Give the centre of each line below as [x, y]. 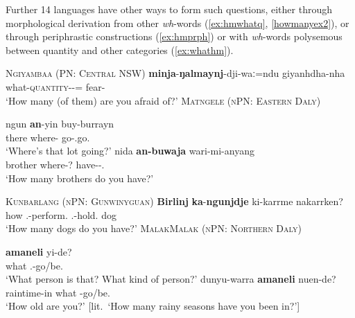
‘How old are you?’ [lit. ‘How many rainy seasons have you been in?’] [153, 306]
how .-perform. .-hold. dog [61, 214]
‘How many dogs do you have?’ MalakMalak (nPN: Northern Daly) [154, 228]
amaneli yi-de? [39, 251]
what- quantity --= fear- [55, 86]
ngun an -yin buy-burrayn [60, 124]
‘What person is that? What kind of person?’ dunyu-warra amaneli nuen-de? [171, 279]
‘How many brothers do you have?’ [80, 178]
